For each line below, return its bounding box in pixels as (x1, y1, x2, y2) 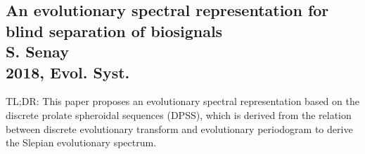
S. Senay (6, 41, 69, 62)
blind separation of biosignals (6, 20, 223, 41)
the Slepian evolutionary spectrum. (6, 135, 157, 150)
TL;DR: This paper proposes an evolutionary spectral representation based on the (6, 94, 359, 108)
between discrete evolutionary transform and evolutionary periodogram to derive (6, 121, 353, 136)
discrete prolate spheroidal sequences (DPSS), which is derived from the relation (6, 107, 352, 122)
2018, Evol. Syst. (6, 61, 130, 83)
